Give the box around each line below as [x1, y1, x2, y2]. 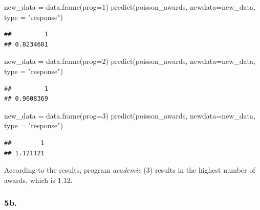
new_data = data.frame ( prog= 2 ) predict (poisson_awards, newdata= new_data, [4, 56, 255, 66]
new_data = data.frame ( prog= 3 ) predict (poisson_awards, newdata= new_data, [4, 110, 255, 121]
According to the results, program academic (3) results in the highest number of [4, 165, 255, 175]
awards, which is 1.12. [4, 174, 73, 185]
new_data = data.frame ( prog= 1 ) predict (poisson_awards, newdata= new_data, [4, 2, 255, 12]
